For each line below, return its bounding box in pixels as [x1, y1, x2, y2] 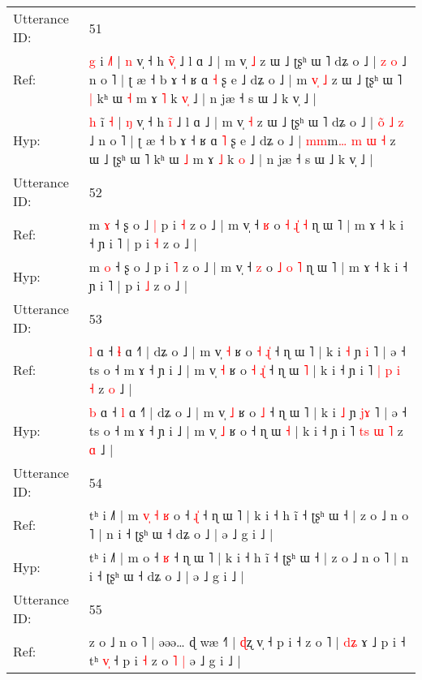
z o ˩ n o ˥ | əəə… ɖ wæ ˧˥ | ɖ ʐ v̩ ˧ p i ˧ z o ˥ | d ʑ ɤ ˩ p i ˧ [88, 632, 406, 651]
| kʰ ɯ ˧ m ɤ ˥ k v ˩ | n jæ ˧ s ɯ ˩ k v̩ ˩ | [88, 88, 316, 107]
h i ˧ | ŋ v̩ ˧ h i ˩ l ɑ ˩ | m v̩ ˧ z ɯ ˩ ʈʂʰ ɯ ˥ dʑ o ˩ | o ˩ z [88, 112, 404, 131]
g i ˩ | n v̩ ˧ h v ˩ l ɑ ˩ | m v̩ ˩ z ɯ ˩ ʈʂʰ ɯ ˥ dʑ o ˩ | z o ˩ [88, 51, 407, 70]
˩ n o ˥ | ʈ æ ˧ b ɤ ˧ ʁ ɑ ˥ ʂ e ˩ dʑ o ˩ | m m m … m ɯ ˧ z [88, 131, 396, 149]
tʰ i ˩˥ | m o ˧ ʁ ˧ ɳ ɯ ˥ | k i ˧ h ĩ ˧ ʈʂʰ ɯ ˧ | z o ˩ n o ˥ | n [88, 548, 409, 566]
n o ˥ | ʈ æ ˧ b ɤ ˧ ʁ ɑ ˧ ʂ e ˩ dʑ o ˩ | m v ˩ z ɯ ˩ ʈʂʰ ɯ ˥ [88, 70, 403, 88]
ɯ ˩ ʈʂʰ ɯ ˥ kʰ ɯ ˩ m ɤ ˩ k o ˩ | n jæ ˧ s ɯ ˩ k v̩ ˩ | [88, 149, 373, 168]
